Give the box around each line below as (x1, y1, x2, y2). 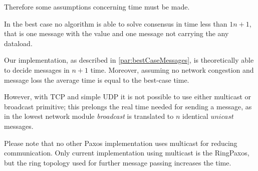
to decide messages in (4, 64, 70, 75)
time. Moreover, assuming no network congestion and (90, 64, 254, 75)
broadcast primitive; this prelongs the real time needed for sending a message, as (4, 101, 252, 111)
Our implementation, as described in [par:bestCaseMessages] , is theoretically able (4, 55, 254, 65)
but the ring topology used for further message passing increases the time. (4, 157, 231, 167)
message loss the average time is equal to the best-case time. (4, 74, 189, 85)
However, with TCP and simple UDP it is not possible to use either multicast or (4, 91, 251, 102)
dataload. (4, 38, 33, 48)
